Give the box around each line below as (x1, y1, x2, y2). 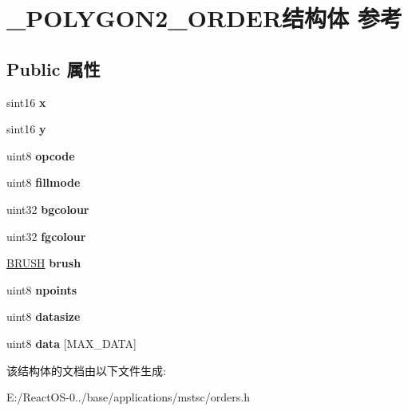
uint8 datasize (6, 308, 81, 325)
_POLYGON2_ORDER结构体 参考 (6, 2, 402, 34)
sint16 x (6, 93, 46, 110)
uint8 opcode (6, 147, 75, 164)
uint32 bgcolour (6, 200, 89, 217)
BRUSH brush (6, 255, 81, 271)
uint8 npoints (6, 281, 77, 298)
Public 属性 (6, 56, 101, 81)
